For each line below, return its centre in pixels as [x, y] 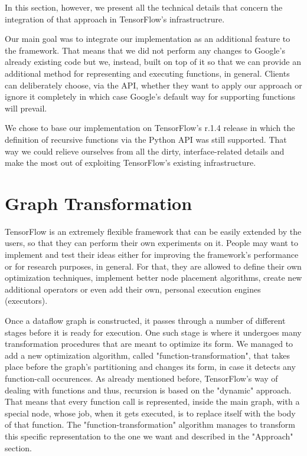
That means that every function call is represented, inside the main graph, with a [152, 401]
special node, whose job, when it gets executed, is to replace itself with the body [150, 413]
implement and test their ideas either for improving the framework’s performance [152, 255]
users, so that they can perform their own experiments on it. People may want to [151, 243]
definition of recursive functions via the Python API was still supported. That [146, 139]
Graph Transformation [99, 203]
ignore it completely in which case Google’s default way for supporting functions [150, 96]
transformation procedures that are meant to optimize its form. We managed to [149, 344]
